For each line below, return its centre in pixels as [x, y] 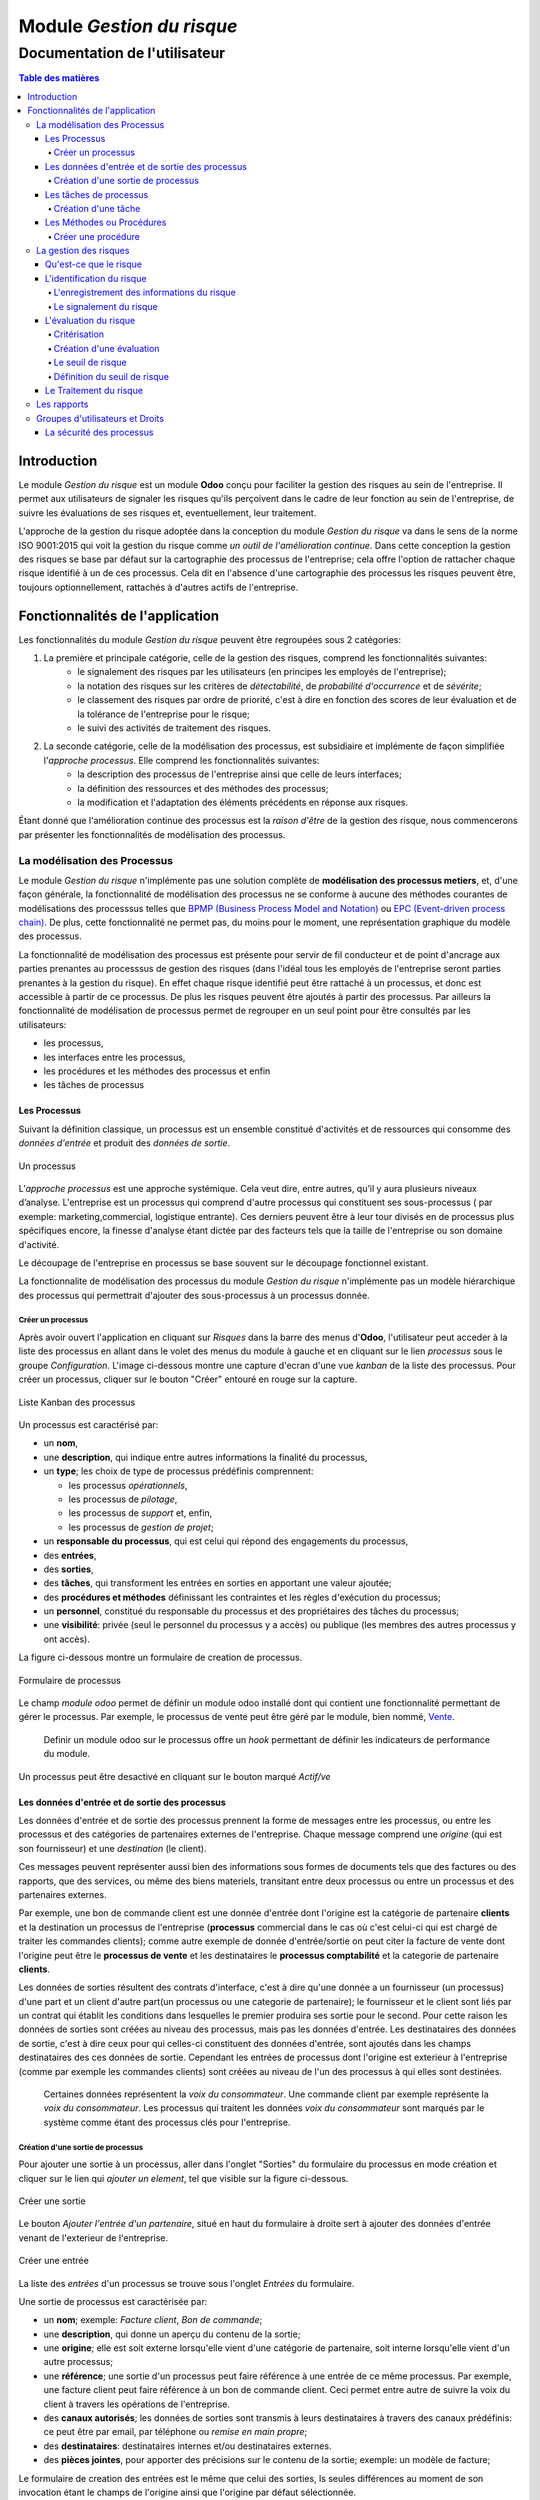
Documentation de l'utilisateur [121, 53]
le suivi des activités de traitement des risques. [174, 728]
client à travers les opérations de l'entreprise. [136, 2404]
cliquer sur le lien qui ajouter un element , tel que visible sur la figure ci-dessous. [183, 2178]
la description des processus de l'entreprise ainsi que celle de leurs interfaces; [239, 774]
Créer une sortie [52, 2201]
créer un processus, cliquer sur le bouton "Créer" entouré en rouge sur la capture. [188, 1379]
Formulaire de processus [70, 1680]
